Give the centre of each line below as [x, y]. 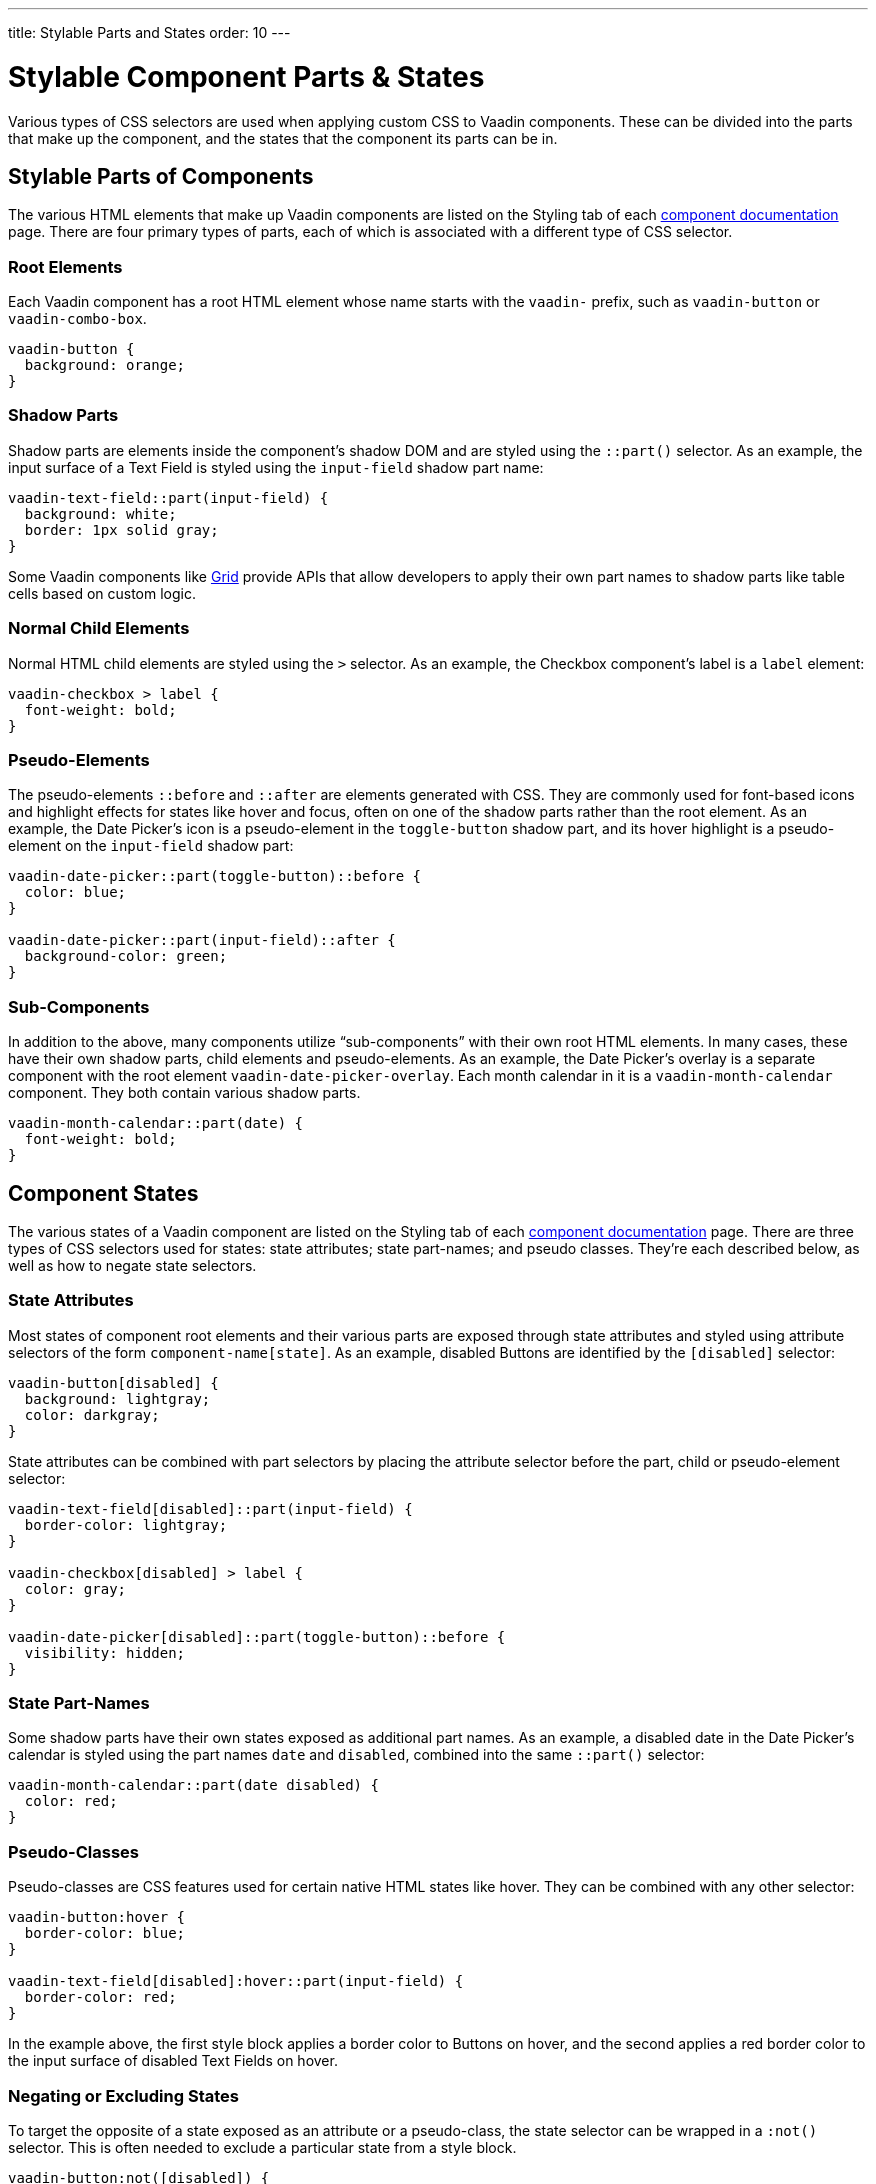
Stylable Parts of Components [161, 176]
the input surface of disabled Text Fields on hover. [173, 2061]
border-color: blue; [105, 1933]
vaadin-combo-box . [77, 319]
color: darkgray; [92, 1414]
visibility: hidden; [105, 1652]
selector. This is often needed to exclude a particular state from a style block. [262, 2147]
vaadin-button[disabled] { [113, 1382]
